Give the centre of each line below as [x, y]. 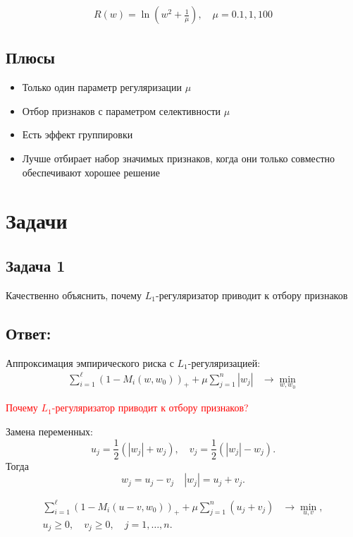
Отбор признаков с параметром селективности [122, 110]
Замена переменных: [49, 431]
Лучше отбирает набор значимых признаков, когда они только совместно [178, 158]
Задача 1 [36, 265]
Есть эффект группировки [78, 134]
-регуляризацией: [224, 362]
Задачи [37, 221]
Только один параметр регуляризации [102, 87]
